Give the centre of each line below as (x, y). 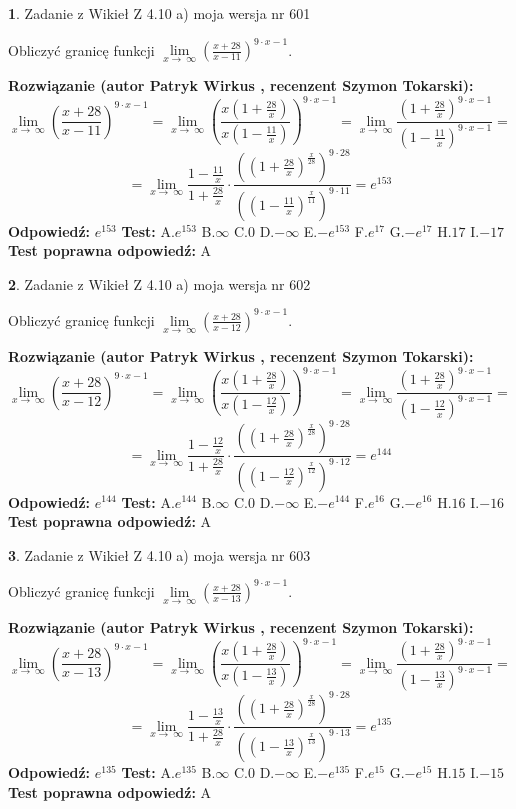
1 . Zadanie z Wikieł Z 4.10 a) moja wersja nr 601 (159, 13)
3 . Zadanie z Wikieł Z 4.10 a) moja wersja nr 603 (159, 554)
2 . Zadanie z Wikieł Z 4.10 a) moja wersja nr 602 (159, 283)
